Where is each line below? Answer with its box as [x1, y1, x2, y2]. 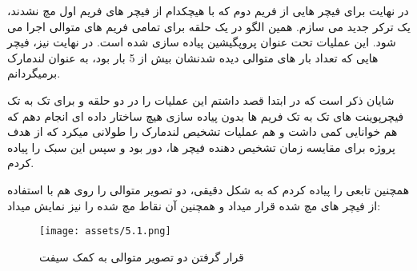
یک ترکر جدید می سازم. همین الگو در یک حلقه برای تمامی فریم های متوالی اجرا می [7, 18, 411, 34]
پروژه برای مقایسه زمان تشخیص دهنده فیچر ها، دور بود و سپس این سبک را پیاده [7, 138, 395, 155]
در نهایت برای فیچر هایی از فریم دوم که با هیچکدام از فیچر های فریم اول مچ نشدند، [7, 2, 409, 18]
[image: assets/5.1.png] [39, 225, 171, 237]
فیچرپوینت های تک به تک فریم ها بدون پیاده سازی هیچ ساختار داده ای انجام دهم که [7, 107, 404, 124]
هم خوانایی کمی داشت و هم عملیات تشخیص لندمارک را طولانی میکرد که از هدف [7, 123, 398, 140]
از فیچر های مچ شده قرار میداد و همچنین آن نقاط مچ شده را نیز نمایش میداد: [7, 197, 381, 213]
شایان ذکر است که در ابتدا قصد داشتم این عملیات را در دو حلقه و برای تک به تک [7, 91, 395, 108]
